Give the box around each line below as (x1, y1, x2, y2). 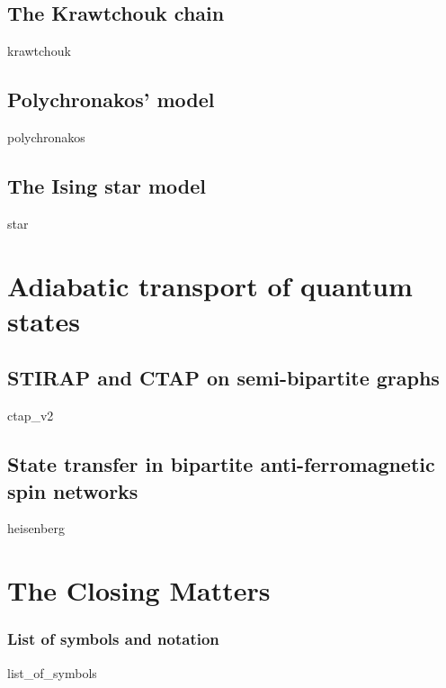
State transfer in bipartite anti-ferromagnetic (7, 450, 435, 478)
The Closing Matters (7, 572, 271, 609)
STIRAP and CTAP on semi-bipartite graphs (7, 364, 440, 392)
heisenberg (7, 519, 65, 538)
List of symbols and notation (7, 628, 219, 650)
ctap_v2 (7, 406, 54, 425)
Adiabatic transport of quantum (7, 267, 413, 303)
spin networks (7, 476, 138, 504)
